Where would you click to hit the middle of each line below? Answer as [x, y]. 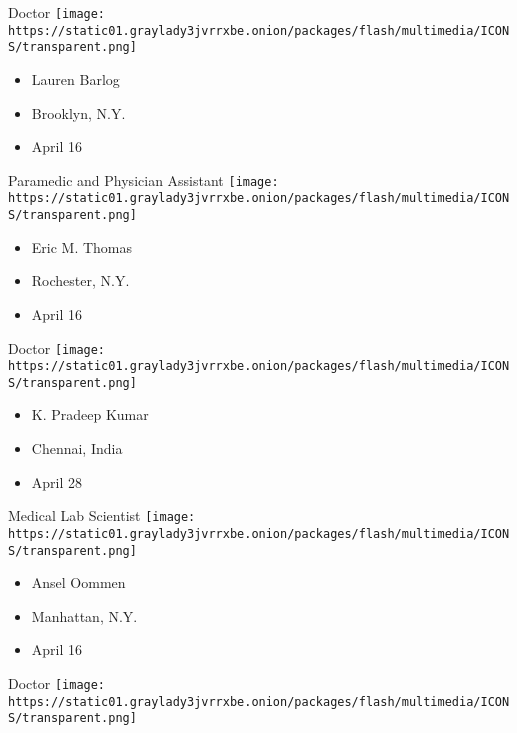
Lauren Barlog [75, 78]
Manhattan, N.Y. [84, 615]
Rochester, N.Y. [80, 280]
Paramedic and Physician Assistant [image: [143, 179]
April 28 [57, 481]
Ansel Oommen [78, 582]
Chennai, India [77, 448]
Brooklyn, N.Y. [78, 112]
